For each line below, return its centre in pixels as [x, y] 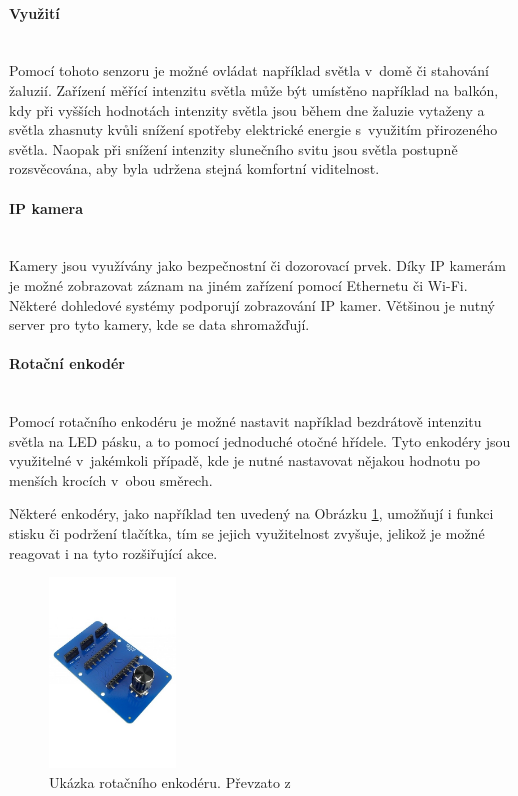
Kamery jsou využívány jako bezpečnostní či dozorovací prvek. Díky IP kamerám [257, 265]
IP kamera [46, 207]
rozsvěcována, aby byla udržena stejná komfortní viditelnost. [194, 168]
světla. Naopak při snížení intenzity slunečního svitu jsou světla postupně [233, 148]
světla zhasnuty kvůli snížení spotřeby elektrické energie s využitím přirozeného [253, 129]
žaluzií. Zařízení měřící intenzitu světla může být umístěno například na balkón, [254, 89]
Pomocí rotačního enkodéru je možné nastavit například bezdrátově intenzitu [245, 421]
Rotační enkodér [67, 363]
